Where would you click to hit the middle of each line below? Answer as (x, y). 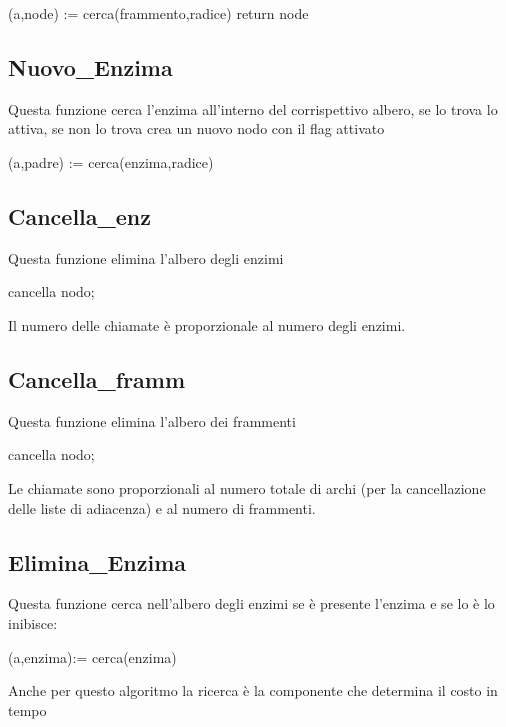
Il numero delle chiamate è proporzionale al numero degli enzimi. (207, 324)
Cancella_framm (97, 378)
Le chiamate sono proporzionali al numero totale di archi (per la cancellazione (247, 487)
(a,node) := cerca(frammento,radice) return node (158, 13)
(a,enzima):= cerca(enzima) (92, 656)
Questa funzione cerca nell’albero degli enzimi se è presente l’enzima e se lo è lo (251, 603)
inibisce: (33, 622)
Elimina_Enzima (97, 561)
